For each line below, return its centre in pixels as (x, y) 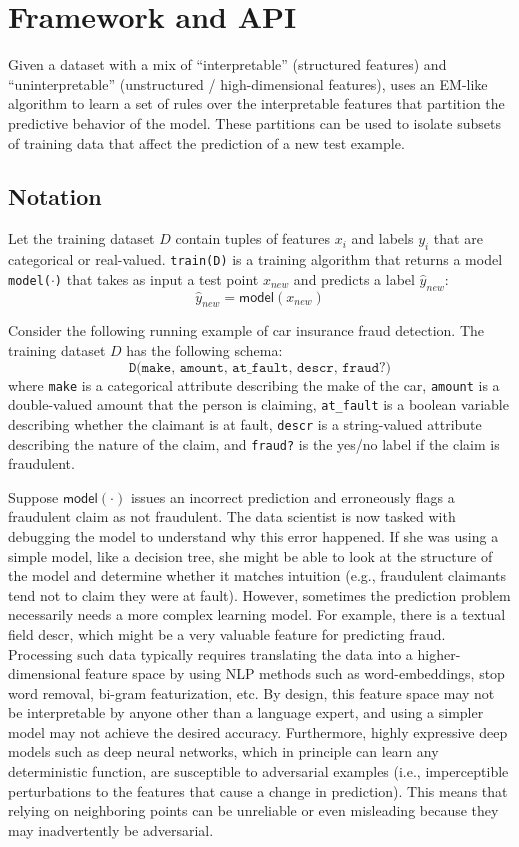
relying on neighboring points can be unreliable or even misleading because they (253, 810)
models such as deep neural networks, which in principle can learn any (223, 751)
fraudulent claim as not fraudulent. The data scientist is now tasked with (232, 516)
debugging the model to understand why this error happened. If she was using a (253, 535)
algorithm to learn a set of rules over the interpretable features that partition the (256, 103)
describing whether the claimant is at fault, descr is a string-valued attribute (245, 423)
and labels (382, 238)
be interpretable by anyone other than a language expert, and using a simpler (246, 712)
